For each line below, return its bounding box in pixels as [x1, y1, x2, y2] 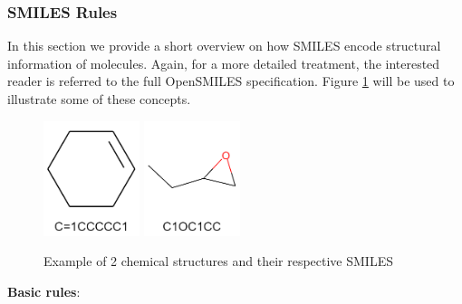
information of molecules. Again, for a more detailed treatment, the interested [7, 53, 440, 72]
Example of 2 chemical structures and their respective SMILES [43, 252, 393, 271]
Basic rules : [7, 281, 81, 300]
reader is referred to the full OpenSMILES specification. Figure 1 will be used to [7, 71, 455, 90]
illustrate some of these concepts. [7, 90, 191, 108]
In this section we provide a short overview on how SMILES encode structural [7, 36, 441, 55]
